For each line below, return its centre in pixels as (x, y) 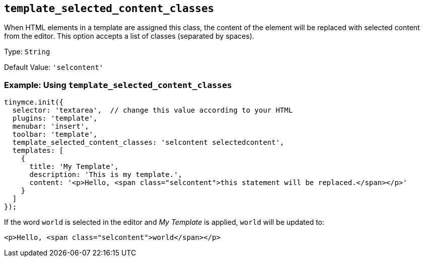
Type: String (27, 52)
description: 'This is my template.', (106, 175)
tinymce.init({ (34, 102)
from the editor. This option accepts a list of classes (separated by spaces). (129, 36)
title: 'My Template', (74, 167)
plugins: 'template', (55, 118)
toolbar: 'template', (55, 135)
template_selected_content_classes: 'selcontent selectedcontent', (148, 143)
